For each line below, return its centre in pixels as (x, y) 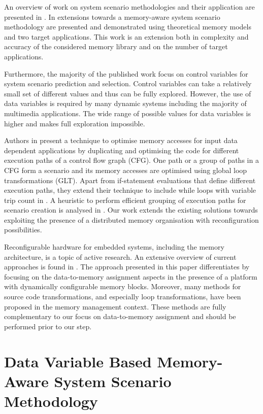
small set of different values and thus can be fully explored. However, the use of (128, 93)
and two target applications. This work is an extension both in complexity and (126, 36)
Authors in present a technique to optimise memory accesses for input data (121, 140)
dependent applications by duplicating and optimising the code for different (122, 150)
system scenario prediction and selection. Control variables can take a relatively (128, 83)
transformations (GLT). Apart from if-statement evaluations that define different (130, 180)
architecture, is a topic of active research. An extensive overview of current (120, 256)
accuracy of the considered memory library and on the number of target (116, 46)
